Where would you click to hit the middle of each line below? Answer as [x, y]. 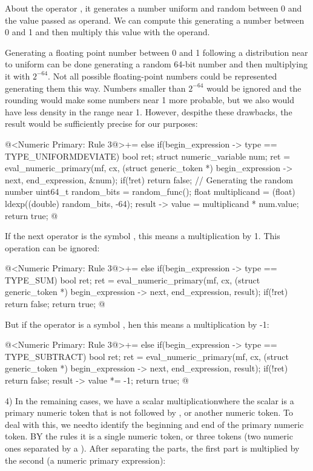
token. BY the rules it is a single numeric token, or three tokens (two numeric [149, 436]
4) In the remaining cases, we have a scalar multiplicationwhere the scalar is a [150, 400]
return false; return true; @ [55, 304]
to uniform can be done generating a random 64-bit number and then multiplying [156, 64]
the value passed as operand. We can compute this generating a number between [155, 20]
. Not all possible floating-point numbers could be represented [163, 76]
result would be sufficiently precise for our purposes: [101, 124]
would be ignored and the [254, 88]
